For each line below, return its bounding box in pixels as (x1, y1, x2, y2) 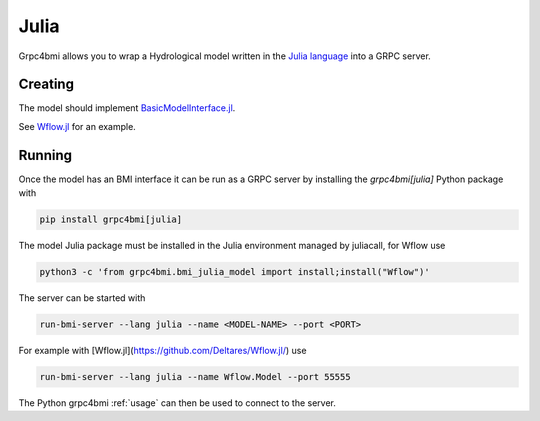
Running (18, 146, 73, 164)
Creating (18, 76, 75, 93)
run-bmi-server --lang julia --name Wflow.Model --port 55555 (39, 371, 351, 383)
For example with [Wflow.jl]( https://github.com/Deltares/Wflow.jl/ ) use (18, 345, 307, 357)
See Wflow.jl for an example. (18, 120, 137, 132)
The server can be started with (18, 292, 146, 304)
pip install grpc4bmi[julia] (39, 214, 183, 225)
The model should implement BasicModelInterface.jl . (18, 102, 236, 114)
